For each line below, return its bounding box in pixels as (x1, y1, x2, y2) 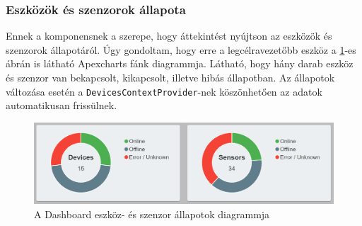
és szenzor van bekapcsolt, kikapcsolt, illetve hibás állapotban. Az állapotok (6, 70, 335, 84)
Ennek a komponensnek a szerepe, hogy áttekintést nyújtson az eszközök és (6, 28, 332, 43)
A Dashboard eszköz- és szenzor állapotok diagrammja (34, 206, 270, 221)
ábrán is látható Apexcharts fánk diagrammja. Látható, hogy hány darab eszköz (6, 56, 354, 71)
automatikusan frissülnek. (6, 98, 117, 113)
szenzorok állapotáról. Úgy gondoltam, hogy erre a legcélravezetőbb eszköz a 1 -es (6, 42, 356, 57)
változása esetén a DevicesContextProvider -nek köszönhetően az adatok (6, 84, 322, 98)
